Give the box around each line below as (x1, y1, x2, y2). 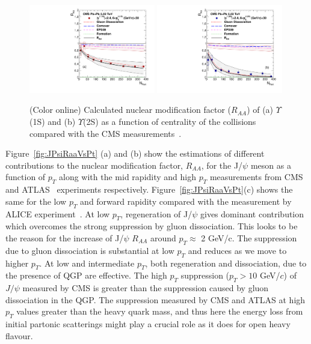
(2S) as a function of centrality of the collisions (83, 115, 256, 127)
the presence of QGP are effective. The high (5, 269, 167, 282)
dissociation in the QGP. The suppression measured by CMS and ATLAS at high (5, 293, 306, 306)
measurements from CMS (209, 170, 303, 183)
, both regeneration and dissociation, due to (145, 256, 307, 269)
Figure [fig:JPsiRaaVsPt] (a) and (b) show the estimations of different (5, 147, 265, 160)
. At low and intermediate (39, 256, 135, 269)
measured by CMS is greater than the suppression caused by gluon (22, 282, 269, 294)
